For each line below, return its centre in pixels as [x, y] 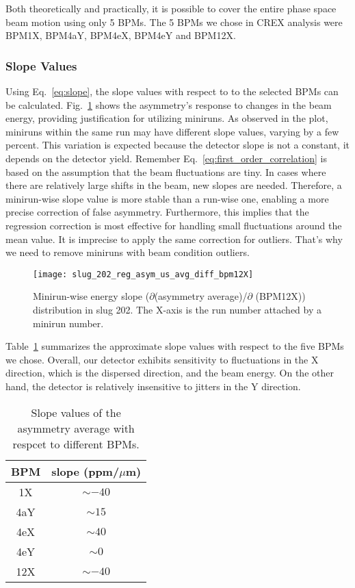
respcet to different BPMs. [76, 444]
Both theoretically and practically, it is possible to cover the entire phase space [171, 8]
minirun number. [68, 323]
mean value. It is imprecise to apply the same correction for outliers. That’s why [174, 239]
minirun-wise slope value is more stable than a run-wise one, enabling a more [167, 198]
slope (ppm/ [86, 471]
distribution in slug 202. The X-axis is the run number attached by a [177, 309]
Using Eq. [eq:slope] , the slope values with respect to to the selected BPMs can [172, 91]
